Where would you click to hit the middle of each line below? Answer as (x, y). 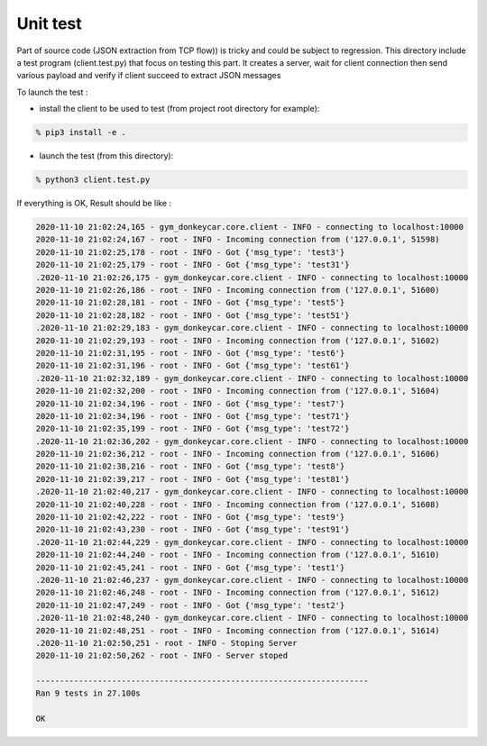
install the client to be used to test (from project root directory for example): (179, 109)
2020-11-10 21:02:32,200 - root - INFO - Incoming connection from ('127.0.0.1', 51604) (238, 391)
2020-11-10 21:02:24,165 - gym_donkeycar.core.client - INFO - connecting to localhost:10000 (250, 227)
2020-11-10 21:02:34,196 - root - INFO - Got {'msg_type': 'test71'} (193, 416)
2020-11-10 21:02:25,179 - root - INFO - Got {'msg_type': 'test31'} (193, 265)
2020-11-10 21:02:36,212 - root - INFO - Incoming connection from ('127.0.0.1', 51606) (238, 454)
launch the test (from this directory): (106, 156)
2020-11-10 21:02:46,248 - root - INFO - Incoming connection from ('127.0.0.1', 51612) (238, 593)
